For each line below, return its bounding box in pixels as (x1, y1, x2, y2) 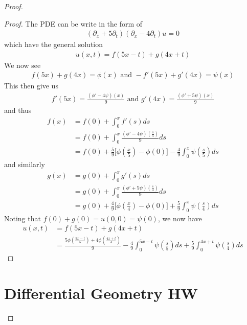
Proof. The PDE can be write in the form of (4, 18, 143, 29)
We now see (4, 59, 41, 70)
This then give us (4, 80, 58, 91)
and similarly (4, 159, 45, 170)
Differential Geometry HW (4, 283, 198, 304)
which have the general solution (4, 39, 103, 50)
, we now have (158, 213, 202, 223)
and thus (4, 105, 32, 115)
